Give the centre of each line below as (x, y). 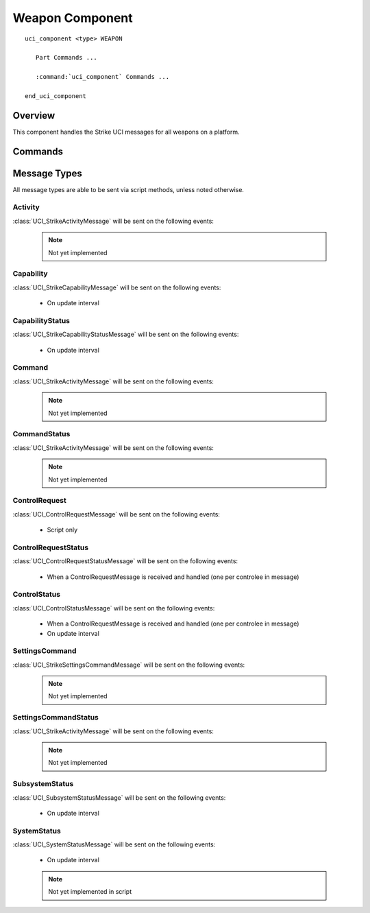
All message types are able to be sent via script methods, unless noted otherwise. (128, 189)
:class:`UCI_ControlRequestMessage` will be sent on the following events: (116, 514)
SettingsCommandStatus (56, 718)
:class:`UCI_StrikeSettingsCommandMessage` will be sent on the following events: (129, 665)
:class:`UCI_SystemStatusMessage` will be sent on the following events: (114, 844)
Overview (34, 116)
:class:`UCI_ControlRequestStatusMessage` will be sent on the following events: (125, 561)
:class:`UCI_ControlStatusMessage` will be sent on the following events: (114, 608)
